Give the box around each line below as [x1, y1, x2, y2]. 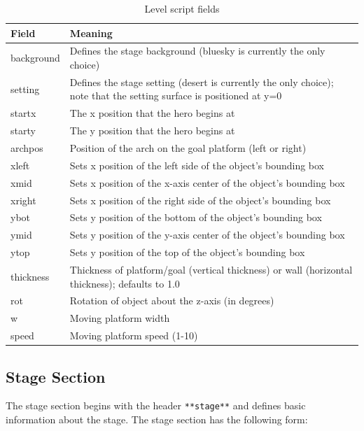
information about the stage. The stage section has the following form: [6, 411, 308, 426]
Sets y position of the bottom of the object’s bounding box [69, 210, 322, 225]
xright [10, 192, 36, 207]
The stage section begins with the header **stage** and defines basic [6, 398, 306, 413]
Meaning [69, 25, 113, 40]
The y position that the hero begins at [69, 123, 235, 138]
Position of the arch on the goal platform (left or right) [69, 141, 307, 155]
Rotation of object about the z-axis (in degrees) [69, 293, 274, 308]
